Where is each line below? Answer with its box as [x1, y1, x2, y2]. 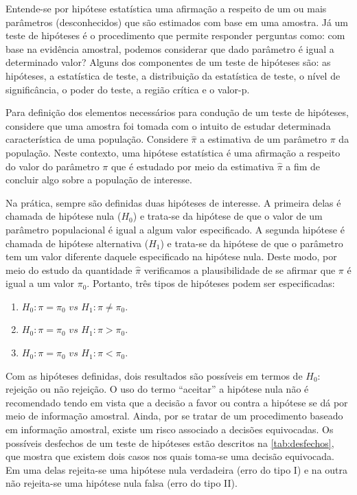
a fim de [286, 159, 321, 173]
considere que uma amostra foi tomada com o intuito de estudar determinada [5, 118, 331, 133]
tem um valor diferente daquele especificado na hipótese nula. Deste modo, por [5, 249, 337, 264]
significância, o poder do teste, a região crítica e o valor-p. [5, 82, 250, 96]
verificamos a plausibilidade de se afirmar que [143, 262, 336, 277]
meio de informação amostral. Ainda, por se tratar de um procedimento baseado [5, 408, 343, 423]
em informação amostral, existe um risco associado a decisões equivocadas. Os [5, 422, 334, 437]
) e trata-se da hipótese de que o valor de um [133, 209, 323, 223]
